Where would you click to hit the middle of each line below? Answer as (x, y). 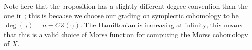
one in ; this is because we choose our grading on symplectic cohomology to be (121, 15)
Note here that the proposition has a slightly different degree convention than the (126, 6)
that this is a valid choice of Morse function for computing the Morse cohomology (126, 34)
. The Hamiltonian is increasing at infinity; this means (161, 25)
